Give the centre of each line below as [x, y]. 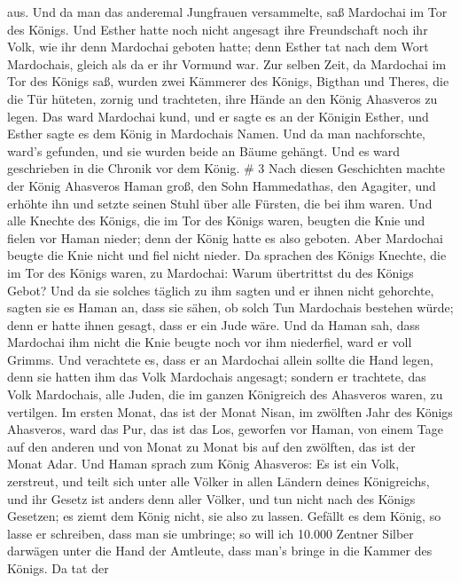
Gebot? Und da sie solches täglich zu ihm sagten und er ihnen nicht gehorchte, [221, 290]
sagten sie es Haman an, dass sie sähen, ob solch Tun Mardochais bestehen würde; [230, 307]
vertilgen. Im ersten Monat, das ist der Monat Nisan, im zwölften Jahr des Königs [230, 411]
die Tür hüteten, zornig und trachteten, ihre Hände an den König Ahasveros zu [222, 98]
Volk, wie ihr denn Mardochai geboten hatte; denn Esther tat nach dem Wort [218, 47]
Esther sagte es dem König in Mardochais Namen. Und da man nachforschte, [217, 134]
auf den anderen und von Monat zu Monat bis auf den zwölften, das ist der [211, 446]
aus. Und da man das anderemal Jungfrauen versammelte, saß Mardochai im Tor [227, 12]
